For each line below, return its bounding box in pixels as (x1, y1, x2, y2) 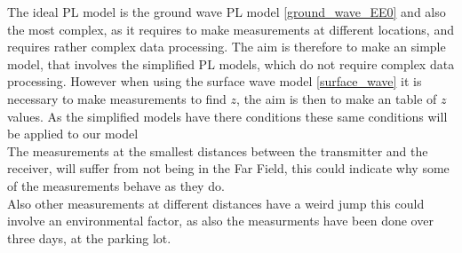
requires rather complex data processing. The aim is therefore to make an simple (7, 37, 446, 56)
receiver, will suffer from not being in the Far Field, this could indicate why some (7, 159, 450, 178)
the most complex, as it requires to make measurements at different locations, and (7, 20, 454, 38)
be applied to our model (7, 124, 139, 143)
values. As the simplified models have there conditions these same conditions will (7, 107, 448, 125)
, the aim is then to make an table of (236, 89, 437, 107)
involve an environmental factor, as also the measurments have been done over (7, 211, 434, 230)
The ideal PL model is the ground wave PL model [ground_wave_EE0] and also (7, 3, 446, 20)
